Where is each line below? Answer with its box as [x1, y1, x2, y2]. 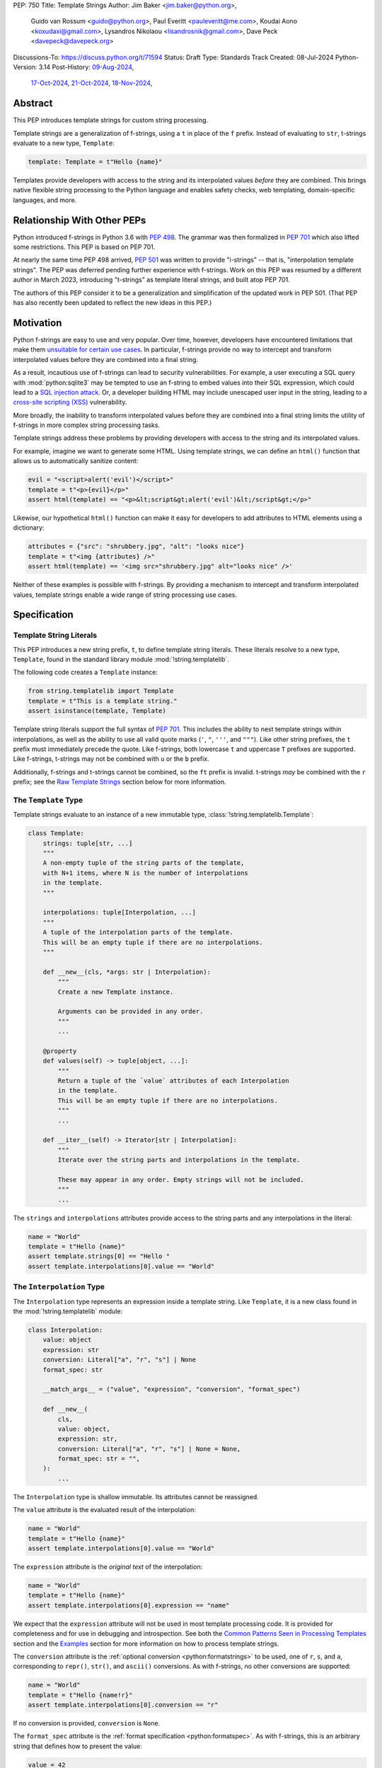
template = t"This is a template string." [28, 697, 178, 705]
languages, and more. [13, 195, 77, 204]
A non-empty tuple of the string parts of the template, [42, 859, 245, 867]
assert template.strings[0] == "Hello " [28, 1252, 170, 1260]
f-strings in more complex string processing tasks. [13, 421, 161, 429]
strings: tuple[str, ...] [42, 839, 133, 847]
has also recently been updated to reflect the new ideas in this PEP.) [13, 298, 212, 307]
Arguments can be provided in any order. [57, 1008, 204, 1016]
